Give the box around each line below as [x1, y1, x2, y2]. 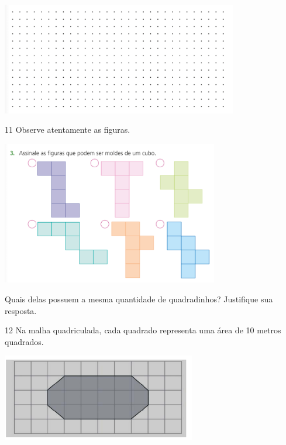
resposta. [5, 304, 37, 316]
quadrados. [5, 335, 44, 347]
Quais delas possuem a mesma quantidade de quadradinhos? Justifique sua [5, 293, 273, 305]
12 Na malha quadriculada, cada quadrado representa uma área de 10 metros [5, 324, 281, 336]
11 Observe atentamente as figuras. [5, 123, 130, 136]
